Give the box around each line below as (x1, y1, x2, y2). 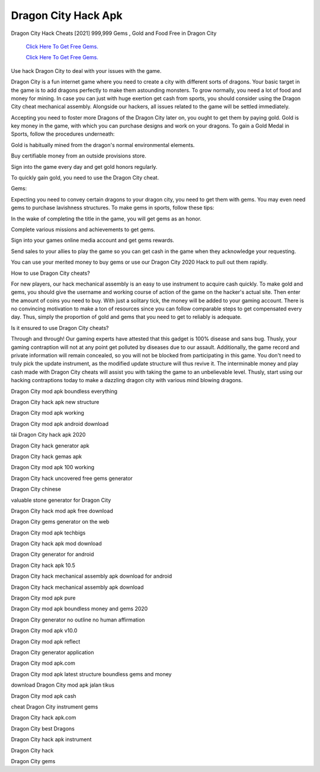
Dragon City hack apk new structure (11, 399, 100, 405)
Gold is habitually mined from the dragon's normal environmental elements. (11, 141, 195, 148)
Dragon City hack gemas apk (11, 453, 82, 460)
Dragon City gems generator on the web (11, 518, 110, 526)
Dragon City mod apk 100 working (11, 464, 95, 471)
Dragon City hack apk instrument (11, 736, 92, 743)
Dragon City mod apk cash (11, 692, 76, 699)
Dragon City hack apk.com (11, 714, 76, 721)
